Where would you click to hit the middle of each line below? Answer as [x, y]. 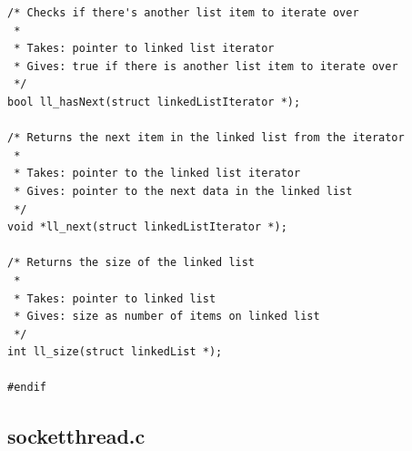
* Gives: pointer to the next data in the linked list [183, 191]
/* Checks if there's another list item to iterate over [183, 13]
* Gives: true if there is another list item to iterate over [206, 66]
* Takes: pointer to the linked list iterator [157, 174]
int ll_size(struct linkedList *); [115, 352]
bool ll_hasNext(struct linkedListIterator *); [154, 102]
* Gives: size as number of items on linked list [167, 317]
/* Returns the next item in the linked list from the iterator [206, 138]
